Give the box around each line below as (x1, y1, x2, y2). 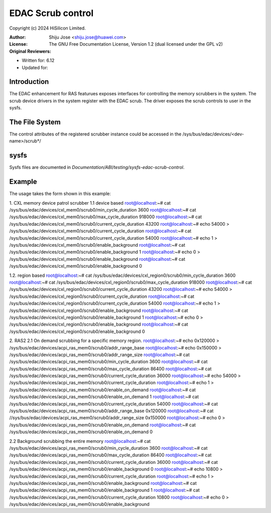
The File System (9, 118, 61, 126)
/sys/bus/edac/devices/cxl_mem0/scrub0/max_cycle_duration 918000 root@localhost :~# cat (9, 214, 202, 220)
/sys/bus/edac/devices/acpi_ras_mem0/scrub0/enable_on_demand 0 (9, 429, 153, 435)
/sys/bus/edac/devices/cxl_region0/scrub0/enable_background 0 (9, 328, 145, 334)
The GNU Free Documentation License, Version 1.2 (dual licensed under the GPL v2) (49, 41, 223, 47)
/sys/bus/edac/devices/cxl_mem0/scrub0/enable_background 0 (9, 263, 143, 269)
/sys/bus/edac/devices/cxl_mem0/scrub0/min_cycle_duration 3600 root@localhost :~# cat (9, 207, 196, 213)
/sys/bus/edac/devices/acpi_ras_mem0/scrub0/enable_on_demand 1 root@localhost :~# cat (9, 394, 199, 400)
